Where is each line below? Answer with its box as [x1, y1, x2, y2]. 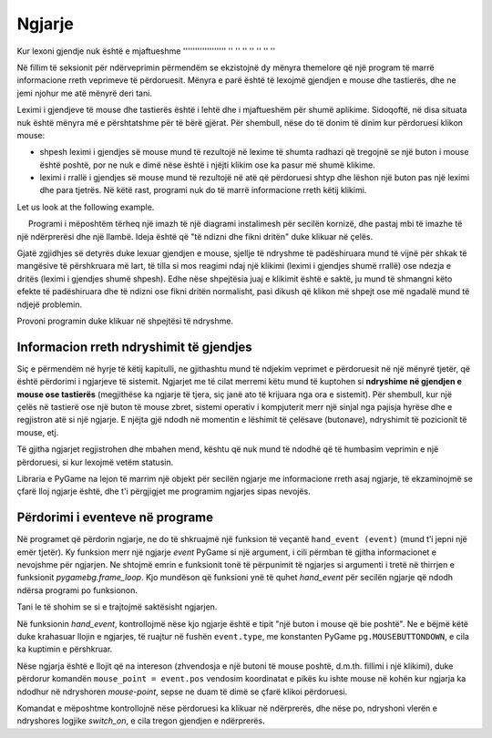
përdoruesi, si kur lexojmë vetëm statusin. [16, 456, 174, 467]
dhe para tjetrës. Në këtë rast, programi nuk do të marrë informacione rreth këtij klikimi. [39, 185, 367, 196]
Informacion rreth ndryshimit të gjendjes [16, 339, 252, 354]
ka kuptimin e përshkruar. [16, 643, 113, 655]
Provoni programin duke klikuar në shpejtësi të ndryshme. [16, 315, 234, 326]
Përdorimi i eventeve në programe [16, 510, 214, 526]
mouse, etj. [16, 426, 59, 437]
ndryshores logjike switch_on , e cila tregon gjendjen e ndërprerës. [16, 715, 265, 726]
